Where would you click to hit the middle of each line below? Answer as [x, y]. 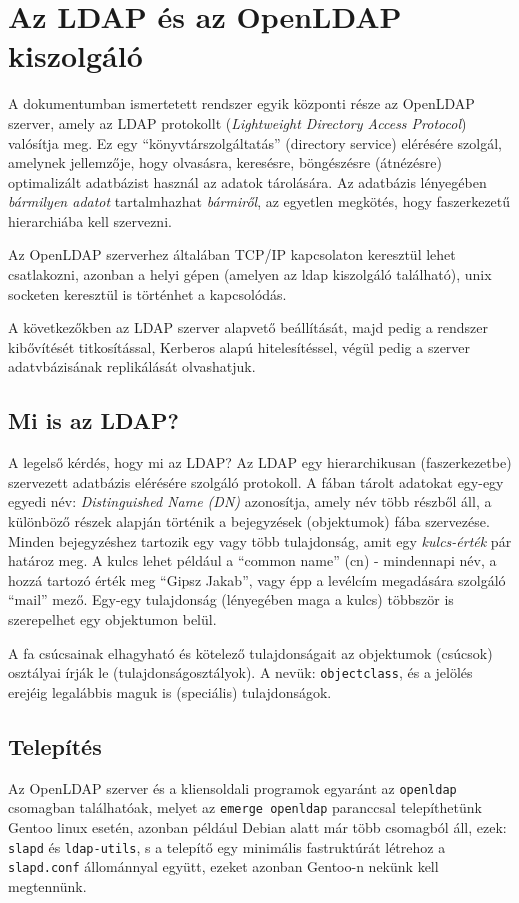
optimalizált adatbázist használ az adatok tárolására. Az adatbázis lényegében [247, 181]
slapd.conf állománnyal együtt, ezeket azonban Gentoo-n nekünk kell [223, 866]
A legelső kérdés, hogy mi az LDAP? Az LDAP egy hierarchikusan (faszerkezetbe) [260, 462]
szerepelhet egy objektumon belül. [112, 618]
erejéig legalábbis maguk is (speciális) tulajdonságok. [170, 691]
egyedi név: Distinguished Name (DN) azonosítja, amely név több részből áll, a [250, 501]
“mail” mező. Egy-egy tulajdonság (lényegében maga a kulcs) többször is [231, 599]
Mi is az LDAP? [94, 420]
